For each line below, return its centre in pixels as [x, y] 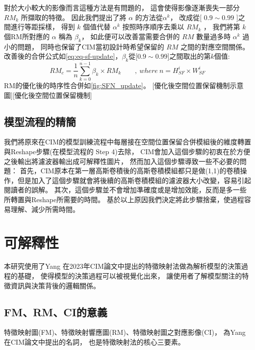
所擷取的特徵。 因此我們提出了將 [74, 17]
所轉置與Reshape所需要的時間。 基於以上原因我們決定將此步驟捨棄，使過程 [124, 199]
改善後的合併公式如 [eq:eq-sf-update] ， [63, 56]
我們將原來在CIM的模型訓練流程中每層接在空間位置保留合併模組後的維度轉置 [127, 142]
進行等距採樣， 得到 [43, 27]
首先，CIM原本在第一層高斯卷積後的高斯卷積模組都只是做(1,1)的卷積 [130, 171]
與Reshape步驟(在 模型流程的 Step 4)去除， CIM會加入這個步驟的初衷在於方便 [127, 152]
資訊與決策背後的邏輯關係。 [55, 285]
